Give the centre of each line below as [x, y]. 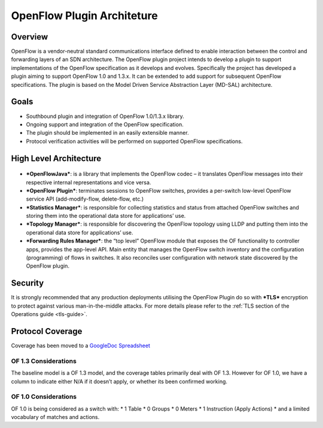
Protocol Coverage [47, 331]
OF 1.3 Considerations [44, 361]
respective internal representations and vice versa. [89, 182]
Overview [30, 37]
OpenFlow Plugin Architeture [84, 16]
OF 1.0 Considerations [44, 397]
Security [28, 283]
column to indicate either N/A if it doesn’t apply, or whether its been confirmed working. [119, 381]
